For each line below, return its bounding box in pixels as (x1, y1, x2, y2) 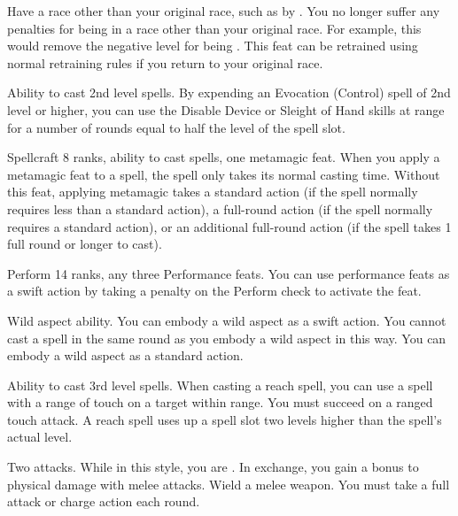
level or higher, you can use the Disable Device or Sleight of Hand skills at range (7, 100, 445, 119)
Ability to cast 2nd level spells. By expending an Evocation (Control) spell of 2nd (7, 83, 451, 102)
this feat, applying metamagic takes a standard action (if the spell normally (7, 182, 418, 201)
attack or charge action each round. (7, 492, 200, 511)
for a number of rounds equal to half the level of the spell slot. (7, 118, 345, 136)
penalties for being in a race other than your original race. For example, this (7, 19, 422, 37)
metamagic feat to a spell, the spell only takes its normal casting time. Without (7, 165, 440, 183)
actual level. (7, 427, 73, 446)
